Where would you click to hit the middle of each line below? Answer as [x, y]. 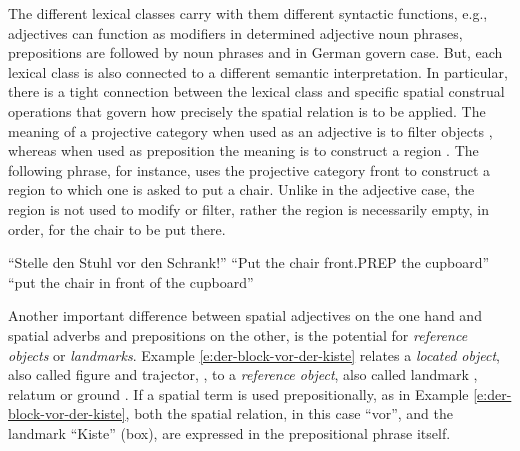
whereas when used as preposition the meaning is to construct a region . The [243, 150]
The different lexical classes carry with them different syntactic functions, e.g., [248, 13]
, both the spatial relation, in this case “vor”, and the [289, 413]
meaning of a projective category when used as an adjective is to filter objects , [250, 130]
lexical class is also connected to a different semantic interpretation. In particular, [258, 71]
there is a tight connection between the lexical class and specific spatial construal [256, 91]
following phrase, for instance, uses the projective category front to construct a [249, 169]
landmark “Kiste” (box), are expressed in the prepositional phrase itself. [229, 432]
